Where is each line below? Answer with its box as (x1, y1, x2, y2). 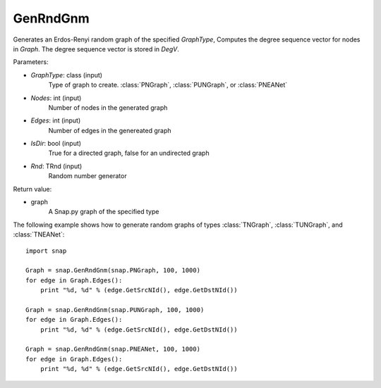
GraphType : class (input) (30, 70, 102, 79)
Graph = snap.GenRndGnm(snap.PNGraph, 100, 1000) (25, 266, 201, 275)
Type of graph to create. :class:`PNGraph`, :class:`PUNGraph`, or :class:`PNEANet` (48, 81, 288, 89)
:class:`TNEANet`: (13, 230, 65, 239)
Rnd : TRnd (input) (30, 162, 83, 170)
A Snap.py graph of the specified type (48, 208, 159, 216)
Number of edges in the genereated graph (48, 126, 171, 134)
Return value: (13, 184, 52, 193)
